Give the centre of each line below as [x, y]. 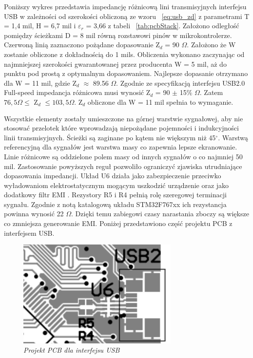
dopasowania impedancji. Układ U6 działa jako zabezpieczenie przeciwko [113, 176]
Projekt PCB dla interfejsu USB [72, 350]
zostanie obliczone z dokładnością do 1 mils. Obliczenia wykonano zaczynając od [124, 54]
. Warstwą [233, 137]
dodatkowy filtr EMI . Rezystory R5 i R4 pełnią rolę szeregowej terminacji [115, 195]
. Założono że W [211, 45]
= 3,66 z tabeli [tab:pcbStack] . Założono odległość [163, 26]
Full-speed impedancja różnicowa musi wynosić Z [77, 92]
